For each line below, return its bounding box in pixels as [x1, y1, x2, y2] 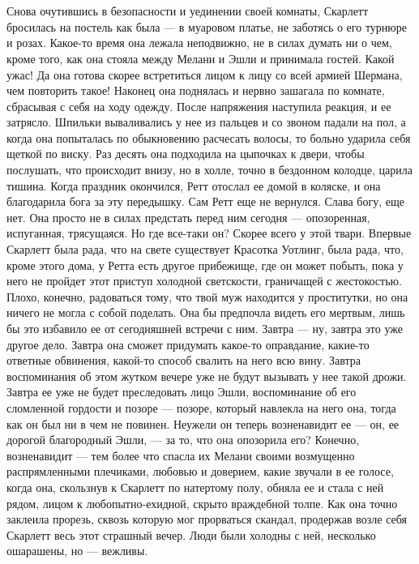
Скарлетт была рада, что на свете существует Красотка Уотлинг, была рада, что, [6, 241, 404, 258]
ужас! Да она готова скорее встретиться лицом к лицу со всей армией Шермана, [6, 66, 403, 83]
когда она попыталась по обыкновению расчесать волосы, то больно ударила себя [6, 129, 411, 146]
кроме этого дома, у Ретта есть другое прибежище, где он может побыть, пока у [6, 256, 404, 273]
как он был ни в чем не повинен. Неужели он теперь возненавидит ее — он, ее [6, 415, 400, 432]
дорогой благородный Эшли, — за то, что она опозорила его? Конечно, [6, 431, 360, 448]
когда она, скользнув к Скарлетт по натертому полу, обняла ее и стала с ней [6, 478, 384, 495]
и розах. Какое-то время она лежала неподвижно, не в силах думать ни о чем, [6, 34, 392, 51]
